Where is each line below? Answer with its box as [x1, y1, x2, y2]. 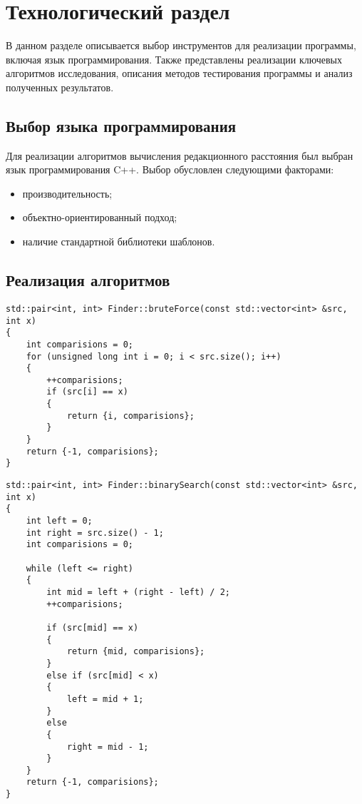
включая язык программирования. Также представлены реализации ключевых [6, 51, 342, 66]
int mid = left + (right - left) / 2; [46, 586, 230, 597]
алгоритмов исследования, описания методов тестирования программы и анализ [6, 66, 353, 81]
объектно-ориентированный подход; [22, 210, 177, 225]
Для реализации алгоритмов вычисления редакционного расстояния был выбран [6, 148, 353, 163]
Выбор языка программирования [6, 114, 237, 136]
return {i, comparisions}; [66, 410, 195, 421]
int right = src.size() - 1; [26, 527, 164, 538]
